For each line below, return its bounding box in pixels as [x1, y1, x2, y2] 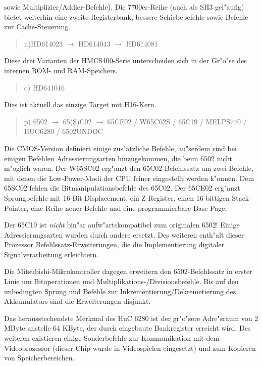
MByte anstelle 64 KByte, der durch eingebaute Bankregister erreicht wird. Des [4, 323, 251, 333]
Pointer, [4, 202, 29, 213]
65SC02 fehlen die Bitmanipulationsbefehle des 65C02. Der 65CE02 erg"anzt [4, 182, 240, 193]
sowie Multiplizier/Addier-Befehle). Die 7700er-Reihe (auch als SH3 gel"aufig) [4, 2, 244, 12]
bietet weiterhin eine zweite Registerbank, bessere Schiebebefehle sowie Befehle [4, 11, 248, 22]
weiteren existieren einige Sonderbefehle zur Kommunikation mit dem [4, 333, 220, 343]
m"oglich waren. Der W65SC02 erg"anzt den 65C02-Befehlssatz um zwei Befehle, [4, 163, 253, 173]
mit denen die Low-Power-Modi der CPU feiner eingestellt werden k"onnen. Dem [4, 172, 254, 183]
